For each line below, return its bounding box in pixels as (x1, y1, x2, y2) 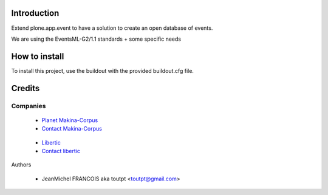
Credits (11, 83, 40, 94)
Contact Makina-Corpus (41, 125, 103, 132)
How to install (11, 51, 64, 61)
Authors (11, 161, 32, 168)
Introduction (11, 8, 60, 18)
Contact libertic (41, 147, 80, 154)
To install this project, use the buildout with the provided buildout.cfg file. (11, 67, 194, 74)
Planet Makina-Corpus (41, 116, 98, 124)
